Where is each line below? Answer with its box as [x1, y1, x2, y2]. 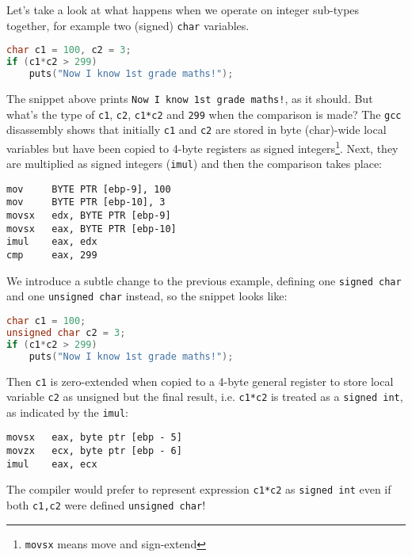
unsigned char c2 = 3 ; [6, 326, 126, 338]
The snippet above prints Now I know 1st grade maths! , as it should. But [6, 90, 373, 106]
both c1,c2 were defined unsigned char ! [6, 497, 206, 513]
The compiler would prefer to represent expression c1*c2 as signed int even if [6, 481, 391, 498]
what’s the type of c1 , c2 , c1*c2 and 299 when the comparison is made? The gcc [6, 105, 402, 122]
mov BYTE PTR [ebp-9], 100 [6, 183, 171, 195]
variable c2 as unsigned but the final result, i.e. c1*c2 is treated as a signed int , [6, 388, 403, 405]
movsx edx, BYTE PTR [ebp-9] [6, 210, 171, 222]
